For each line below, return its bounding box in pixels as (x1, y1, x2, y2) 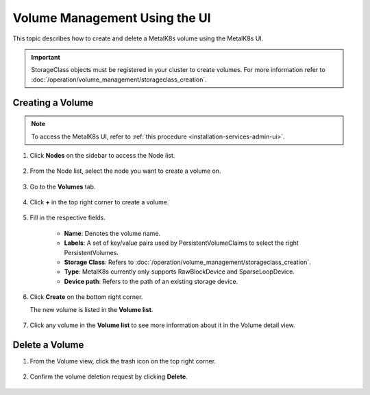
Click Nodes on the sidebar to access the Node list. (29, 151, 175, 159)
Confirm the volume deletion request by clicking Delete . (29, 372, 188, 381)
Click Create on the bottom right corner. (29, 293, 143, 301)
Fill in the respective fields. (29, 213, 106, 222)
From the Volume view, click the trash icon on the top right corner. (29, 357, 216, 365)
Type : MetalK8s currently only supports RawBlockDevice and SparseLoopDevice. (64, 267, 295, 276)
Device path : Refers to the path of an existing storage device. (64, 277, 238, 285)
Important (31, 53, 61, 61)
